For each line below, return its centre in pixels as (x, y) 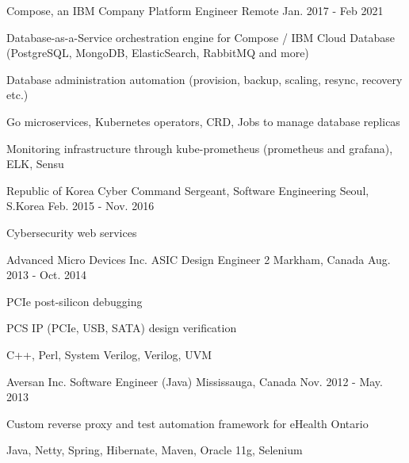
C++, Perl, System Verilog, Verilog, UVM (109, 354)
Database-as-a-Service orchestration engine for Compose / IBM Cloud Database (201, 37)
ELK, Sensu (35, 164)
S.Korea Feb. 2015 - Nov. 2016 (80, 206)
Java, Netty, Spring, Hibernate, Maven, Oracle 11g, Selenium (155, 450)
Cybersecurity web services (72, 232)
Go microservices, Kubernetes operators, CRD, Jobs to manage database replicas (203, 121)
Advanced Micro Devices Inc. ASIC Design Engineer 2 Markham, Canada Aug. (199, 259)
